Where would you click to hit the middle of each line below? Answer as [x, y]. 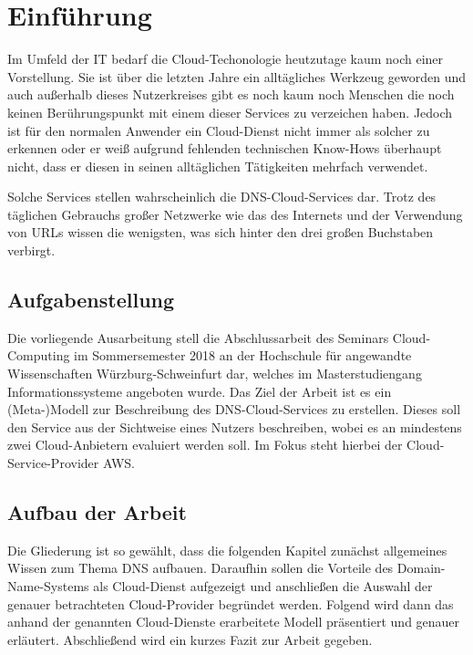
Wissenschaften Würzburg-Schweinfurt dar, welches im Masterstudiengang [215, 374]
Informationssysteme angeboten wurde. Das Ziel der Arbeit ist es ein [200, 391]
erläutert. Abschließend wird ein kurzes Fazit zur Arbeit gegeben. [190, 639]
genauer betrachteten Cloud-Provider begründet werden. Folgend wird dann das [231, 603]
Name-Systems [48, 586]
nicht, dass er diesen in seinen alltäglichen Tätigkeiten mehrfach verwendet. [218, 166]
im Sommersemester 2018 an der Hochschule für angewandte [243, 355]
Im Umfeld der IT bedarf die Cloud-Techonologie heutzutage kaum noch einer [226, 59]
